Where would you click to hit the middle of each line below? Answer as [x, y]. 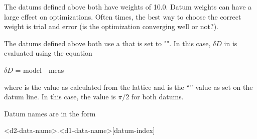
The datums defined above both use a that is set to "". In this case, [107, 43]
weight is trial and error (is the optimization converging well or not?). [111, 26]
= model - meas [40, 69]
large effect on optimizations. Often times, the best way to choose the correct [123, 16]
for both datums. [157, 97]
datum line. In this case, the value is [60, 97]
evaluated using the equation [48, 53]
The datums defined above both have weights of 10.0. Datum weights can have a [128, 7]
